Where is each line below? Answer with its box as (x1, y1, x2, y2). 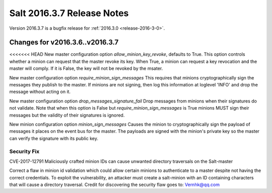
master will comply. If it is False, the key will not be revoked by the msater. (9, 65, 163, 71)
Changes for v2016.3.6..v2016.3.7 (9, 38, 119, 47)
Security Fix (9, 148, 40, 155)
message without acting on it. (9, 88, 71, 95)
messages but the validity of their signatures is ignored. (9, 112, 125, 118)
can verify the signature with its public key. (9, 135, 98, 141)
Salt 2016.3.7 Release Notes (9, 8, 129, 19)
